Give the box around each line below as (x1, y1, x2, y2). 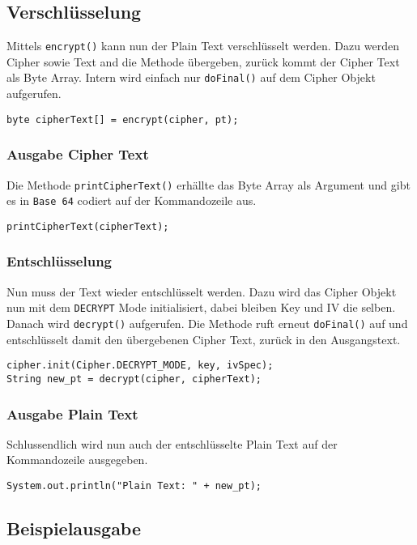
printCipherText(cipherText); (6, 220, 169, 232)
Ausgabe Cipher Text (6, 144, 149, 164)
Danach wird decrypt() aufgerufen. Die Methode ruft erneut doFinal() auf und (6, 315, 408, 332)
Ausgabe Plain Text (6, 403, 138, 424)
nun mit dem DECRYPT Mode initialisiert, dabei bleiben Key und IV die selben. (6, 299, 396, 316)
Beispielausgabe (6, 516, 142, 541)
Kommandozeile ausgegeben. (6, 451, 148, 468)
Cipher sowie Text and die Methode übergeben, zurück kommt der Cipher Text (6, 53, 400, 70)
